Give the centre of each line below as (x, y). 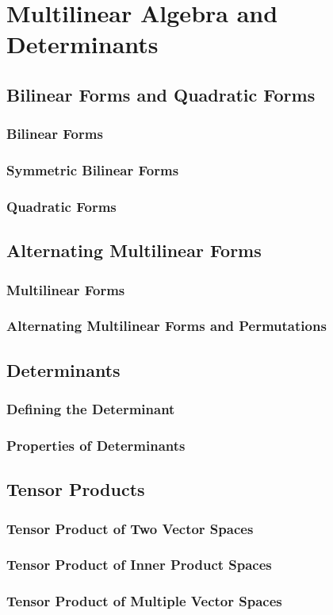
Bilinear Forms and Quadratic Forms (161, 94)
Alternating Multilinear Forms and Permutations (166, 326)
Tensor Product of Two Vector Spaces (130, 528)
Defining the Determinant (91, 409)
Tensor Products (76, 489)
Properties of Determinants (96, 445)
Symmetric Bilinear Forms (93, 170)
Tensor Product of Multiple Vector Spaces (144, 601)
